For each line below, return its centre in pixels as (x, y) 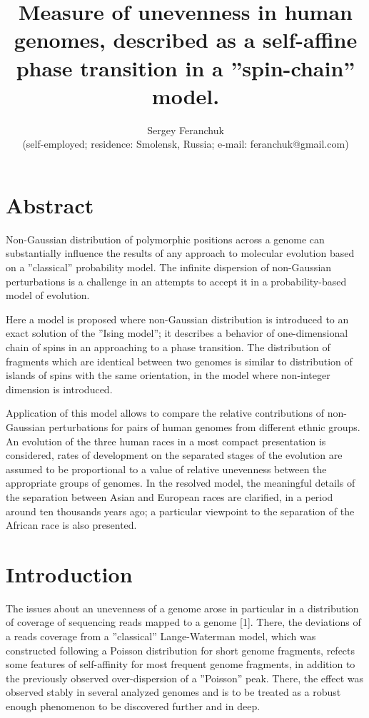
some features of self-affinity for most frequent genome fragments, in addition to (181, 664)
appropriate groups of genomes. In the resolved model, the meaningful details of (181, 483)
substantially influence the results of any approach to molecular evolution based (180, 253)
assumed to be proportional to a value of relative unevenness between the (166, 469)
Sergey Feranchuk (186, 130)
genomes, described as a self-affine (186, 40)
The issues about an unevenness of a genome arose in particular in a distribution (182, 608)
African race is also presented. (71, 525)
